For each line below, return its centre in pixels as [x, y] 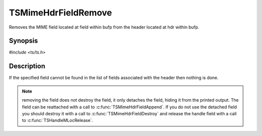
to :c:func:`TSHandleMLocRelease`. [57, 121]
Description [27, 66]
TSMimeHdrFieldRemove [61, 13]
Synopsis [24, 41]
